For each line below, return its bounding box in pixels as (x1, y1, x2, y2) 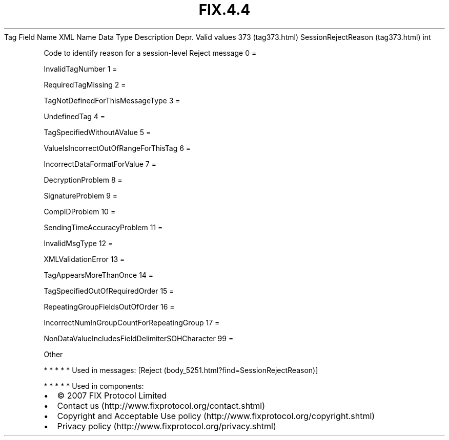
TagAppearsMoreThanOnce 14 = (44, 270, 154, 279)
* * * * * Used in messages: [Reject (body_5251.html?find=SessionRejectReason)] (44, 365, 318, 375)
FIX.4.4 (198, 1, 251, 18)
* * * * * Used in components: (44, 381, 144, 390)
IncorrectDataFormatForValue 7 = (44, 159, 156, 168)
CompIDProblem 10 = (44, 207, 116, 216)
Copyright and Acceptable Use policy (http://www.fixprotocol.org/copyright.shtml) (57, 410, 375, 421)
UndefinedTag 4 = (44, 112, 106, 121)
